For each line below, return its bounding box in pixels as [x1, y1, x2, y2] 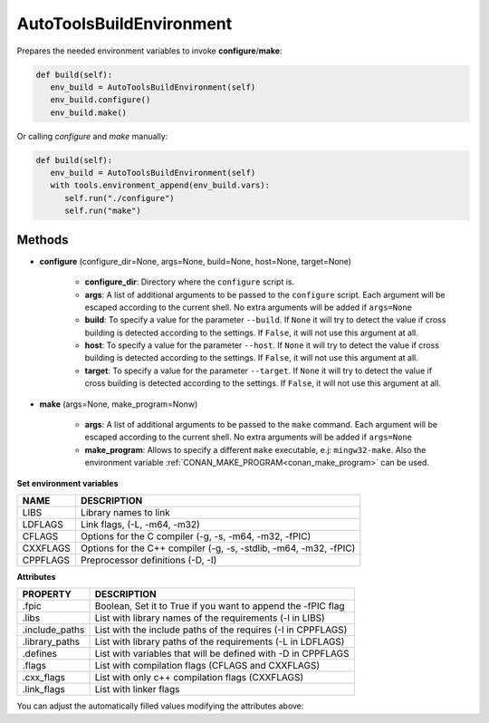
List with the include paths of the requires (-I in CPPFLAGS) [94, 623, 348, 636]
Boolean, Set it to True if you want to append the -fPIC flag [94, 600, 345, 612]
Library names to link [80, 506, 171, 518]
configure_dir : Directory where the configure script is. [84, 276, 294, 287]
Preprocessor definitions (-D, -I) [80, 554, 217, 566]
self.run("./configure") [64, 193, 176, 203]
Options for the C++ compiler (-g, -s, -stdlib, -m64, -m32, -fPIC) [80, 542, 356, 554]
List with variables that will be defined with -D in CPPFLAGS [94, 648, 350, 660]
